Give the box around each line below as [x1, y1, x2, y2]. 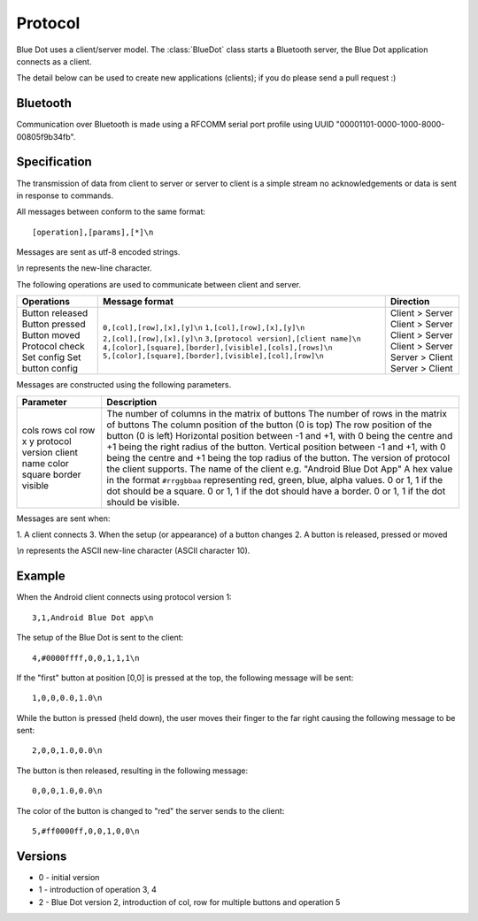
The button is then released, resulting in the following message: [16, 765, 249, 776]
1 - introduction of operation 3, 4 [38, 885, 157, 895]
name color [21, 457, 70, 469]
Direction [389, 295, 430, 308]
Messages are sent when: [16, 513, 111, 524]
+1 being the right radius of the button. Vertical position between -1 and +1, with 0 [106, 441, 446, 453]
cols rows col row [21, 424, 96, 436]
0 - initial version [38, 871, 100, 882]
